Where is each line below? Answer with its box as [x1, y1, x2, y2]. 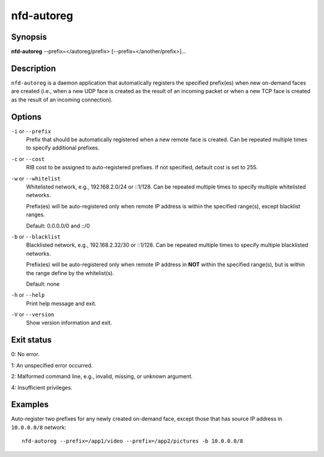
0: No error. [11, 351, 40, 358]
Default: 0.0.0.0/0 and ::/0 [26, 222, 90, 229]
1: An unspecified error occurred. [11, 362, 93, 369]
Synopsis [11, 32, 47, 42]
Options [11, 112, 42, 122]
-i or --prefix [11, 127, 51, 135]
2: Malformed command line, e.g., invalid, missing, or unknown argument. [11, 373, 193, 380]
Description [11, 63, 56, 73]
